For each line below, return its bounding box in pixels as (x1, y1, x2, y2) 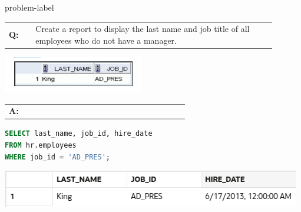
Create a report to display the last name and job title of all (35, 22, 250, 35)
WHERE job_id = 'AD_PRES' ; (5, 152, 111, 161)
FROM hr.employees (5, 141, 77, 150)
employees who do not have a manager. (35, 34, 177, 46)
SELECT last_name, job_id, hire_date (5, 129, 153, 138)
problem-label (5, 1, 54, 13)
